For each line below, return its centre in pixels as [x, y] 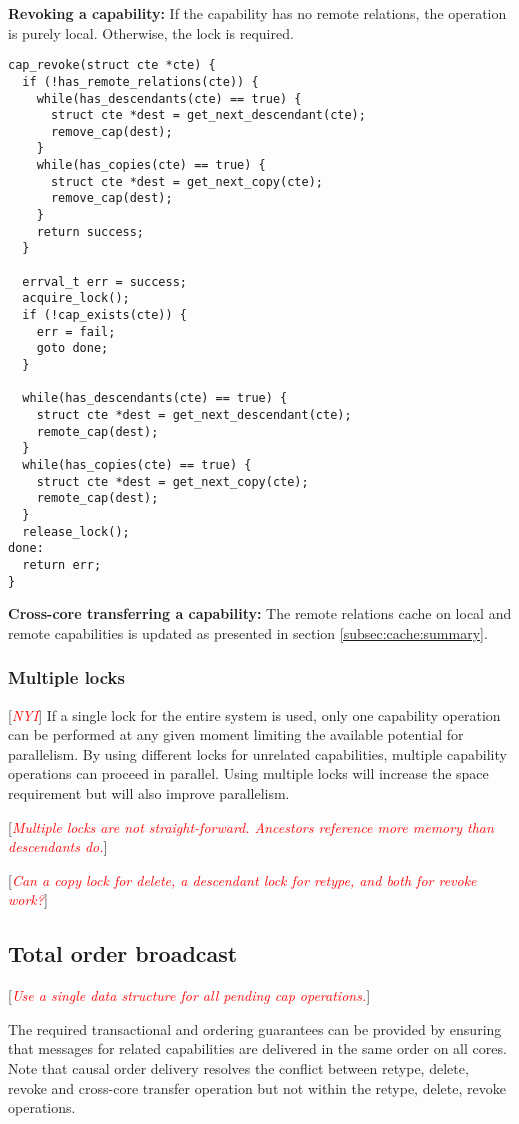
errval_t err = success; [104, 281]
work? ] [28, 899]
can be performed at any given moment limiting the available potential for [236, 734]
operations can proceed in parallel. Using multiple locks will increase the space [248, 773]
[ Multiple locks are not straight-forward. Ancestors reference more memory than [251, 826]
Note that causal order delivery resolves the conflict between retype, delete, [238, 1067]
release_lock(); [76, 531]
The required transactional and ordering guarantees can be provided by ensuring [255, 1028]
